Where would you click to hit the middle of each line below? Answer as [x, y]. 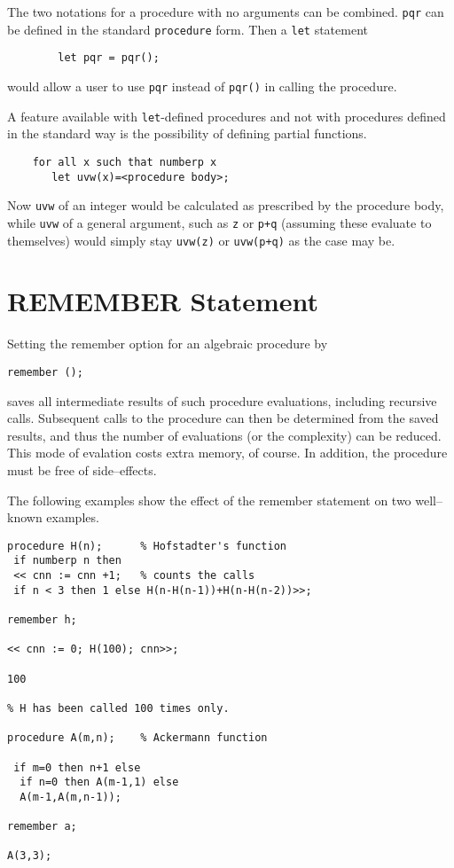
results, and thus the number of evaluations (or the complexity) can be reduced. [224, 435]
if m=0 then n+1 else [77, 767]
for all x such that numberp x [125, 162]
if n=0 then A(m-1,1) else [99, 782]
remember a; [42, 827]
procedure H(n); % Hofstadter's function [147, 546]
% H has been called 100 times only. [118, 708]
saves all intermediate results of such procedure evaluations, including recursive [222, 400]
